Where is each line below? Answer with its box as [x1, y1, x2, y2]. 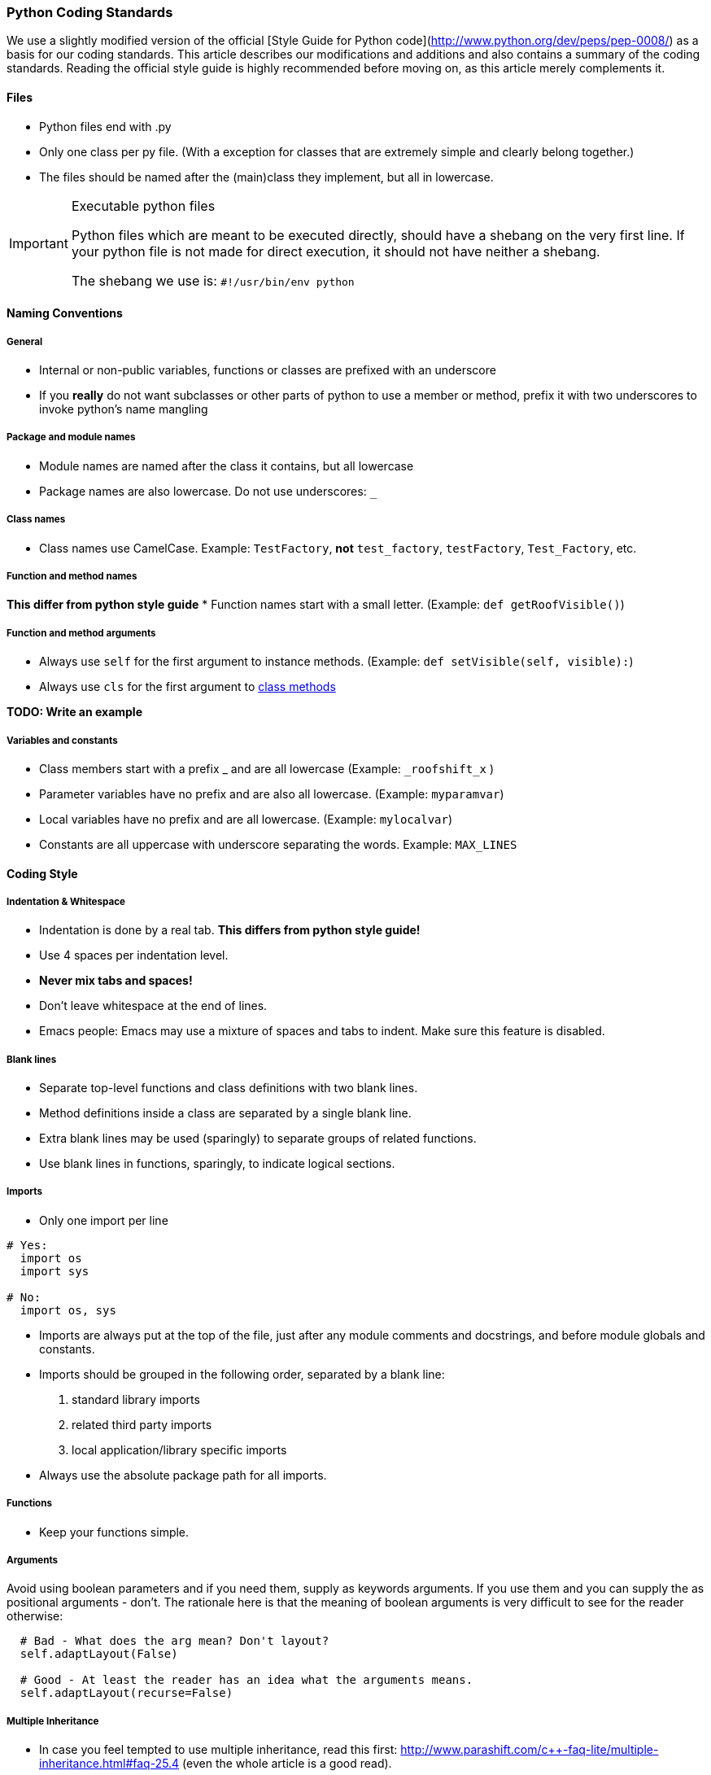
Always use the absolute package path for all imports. [39, 1467, 327, 1482]
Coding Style [7, 866, 78, 881]
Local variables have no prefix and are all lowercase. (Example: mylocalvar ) [39, 811, 453, 826]
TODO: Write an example [7, 705, 143, 719]
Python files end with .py [39, 119, 172, 133]
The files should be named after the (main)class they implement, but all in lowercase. [39, 169, 494, 184]
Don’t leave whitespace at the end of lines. [39, 999, 268, 1013]
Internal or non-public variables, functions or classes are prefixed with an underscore [39, 362, 496, 377]
